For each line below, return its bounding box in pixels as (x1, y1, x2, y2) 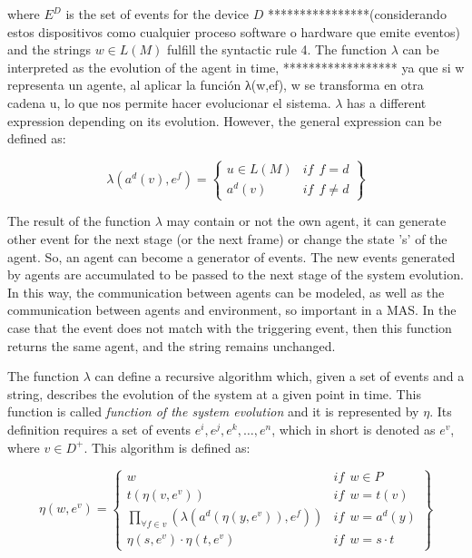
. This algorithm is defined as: (84, 437, 251, 456)
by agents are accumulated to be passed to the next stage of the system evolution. (7, 265, 464, 284)
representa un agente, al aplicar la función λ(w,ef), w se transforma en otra (7, 75, 424, 94)
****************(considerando (267, 5, 447, 23)
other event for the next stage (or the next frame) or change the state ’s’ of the (7, 230, 447, 248)
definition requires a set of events (7, 419, 192, 438)
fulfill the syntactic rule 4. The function (167, 40, 388, 59)
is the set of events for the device (65, 5, 250, 23)
